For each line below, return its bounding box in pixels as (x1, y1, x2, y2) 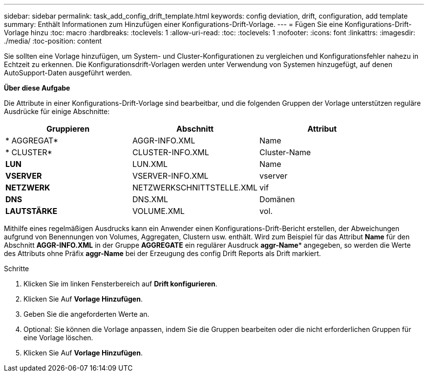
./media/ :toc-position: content (4, 37, 102, 45)
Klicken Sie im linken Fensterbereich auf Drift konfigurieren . (23, 280, 217, 288)
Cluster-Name (259, 147, 311, 157)
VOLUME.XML (132, 206, 185, 216)
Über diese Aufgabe (4, 84, 70, 92)
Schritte (4, 264, 29, 273)
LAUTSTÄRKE (5, 206, 58, 216)
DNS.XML (132, 194, 168, 204)
